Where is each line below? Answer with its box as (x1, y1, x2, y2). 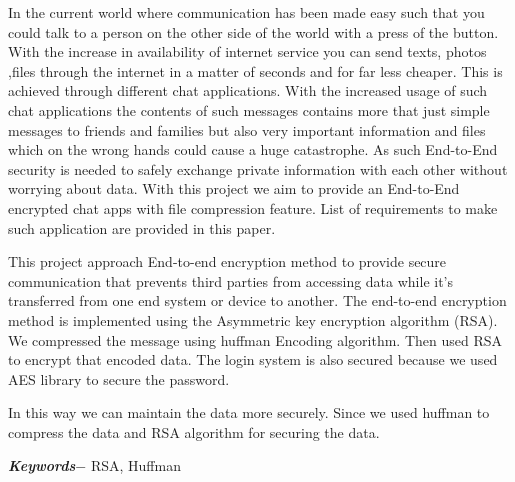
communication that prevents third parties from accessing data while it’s (8, 270, 454, 291)
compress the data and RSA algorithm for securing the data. (8, 421, 380, 442)
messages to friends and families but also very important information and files (8, 119, 486, 140)
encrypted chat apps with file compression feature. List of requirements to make (8, 197, 498, 218)
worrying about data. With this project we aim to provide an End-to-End (8, 178, 460, 199)
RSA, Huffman (90, 455, 181, 476)
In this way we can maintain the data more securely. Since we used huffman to (8, 402, 490, 423)
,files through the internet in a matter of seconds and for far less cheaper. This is (8, 60, 503, 81)
